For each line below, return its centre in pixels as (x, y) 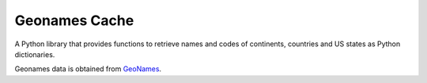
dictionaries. (35, 54)
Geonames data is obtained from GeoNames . (88, 69)
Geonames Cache (74, 20)
